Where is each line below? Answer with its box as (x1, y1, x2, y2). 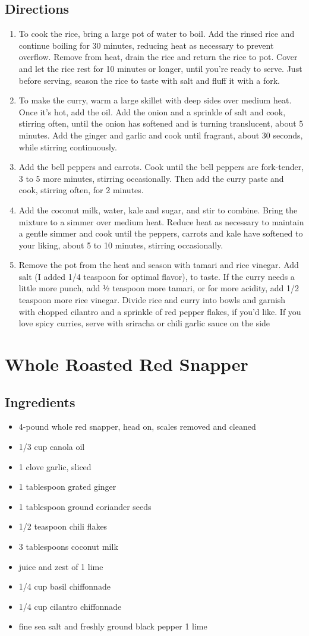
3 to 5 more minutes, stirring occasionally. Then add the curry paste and (18, 172, 284, 184)
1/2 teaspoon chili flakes (18, 520, 108, 533)
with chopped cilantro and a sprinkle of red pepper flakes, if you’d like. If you (18, 305, 301, 317)
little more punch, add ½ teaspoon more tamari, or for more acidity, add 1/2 (18, 282, 299, 294)
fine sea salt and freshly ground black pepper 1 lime (18, 620, 207, 632)
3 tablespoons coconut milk (18, 540, 118, 552)
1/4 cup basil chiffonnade (18, 580, 111, 593)
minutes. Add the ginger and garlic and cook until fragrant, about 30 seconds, (18, 128, 303, 141)
